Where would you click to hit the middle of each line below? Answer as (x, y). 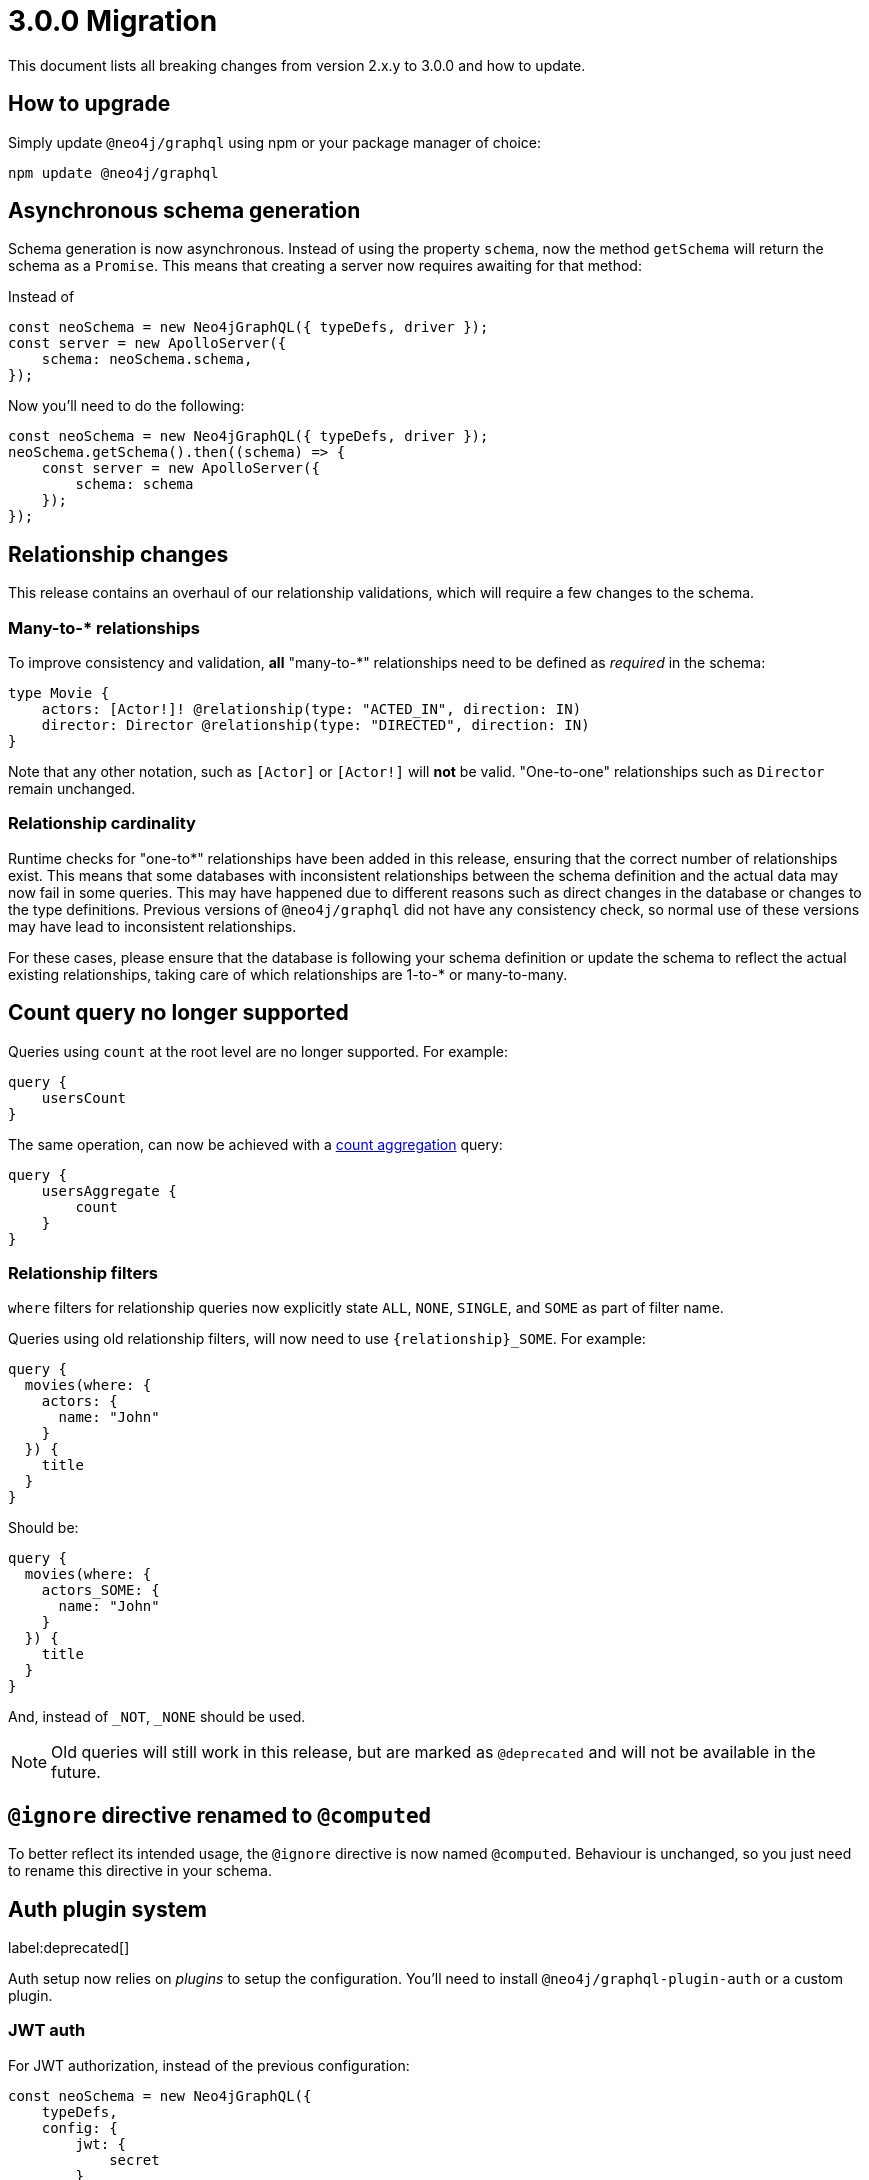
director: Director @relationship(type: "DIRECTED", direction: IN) (315, 725)
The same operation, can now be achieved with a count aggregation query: (255, 1144)
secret (134, 2159)
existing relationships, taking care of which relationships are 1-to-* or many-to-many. (288, 974)
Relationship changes (118, 554)
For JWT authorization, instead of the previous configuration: (209, 2065)
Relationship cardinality (102, 823)
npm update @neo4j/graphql (113, 172)
